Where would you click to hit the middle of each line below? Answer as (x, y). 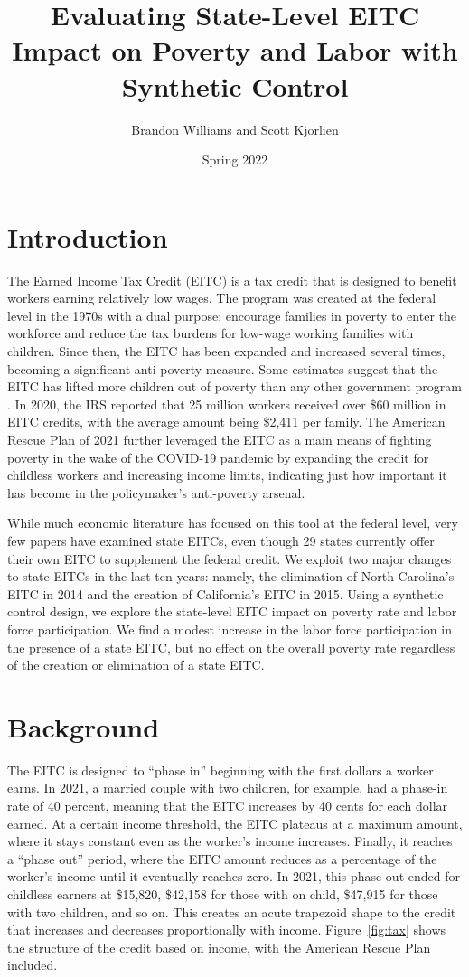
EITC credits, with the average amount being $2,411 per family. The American (226, 422)
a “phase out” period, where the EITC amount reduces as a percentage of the (222, 858)
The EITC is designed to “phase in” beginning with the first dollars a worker (220, 770)
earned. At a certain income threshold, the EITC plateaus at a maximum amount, (235, 823)
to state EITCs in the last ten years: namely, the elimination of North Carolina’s (231, 576)
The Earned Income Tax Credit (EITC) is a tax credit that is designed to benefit (232, 280)
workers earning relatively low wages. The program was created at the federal (222, 298)
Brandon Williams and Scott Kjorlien (235, 129)
